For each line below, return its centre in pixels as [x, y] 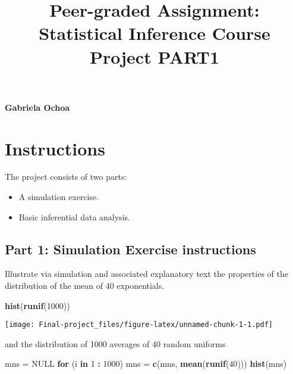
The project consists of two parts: [66, 177]
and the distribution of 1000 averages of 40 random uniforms [115, 343]
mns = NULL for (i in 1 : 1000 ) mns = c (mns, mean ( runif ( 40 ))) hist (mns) [146, 364]
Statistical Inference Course [155, 33]
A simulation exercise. [59, 197]
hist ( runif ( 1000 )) [37, 305]
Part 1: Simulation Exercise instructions [130, 249]
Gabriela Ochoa [37, 107]
